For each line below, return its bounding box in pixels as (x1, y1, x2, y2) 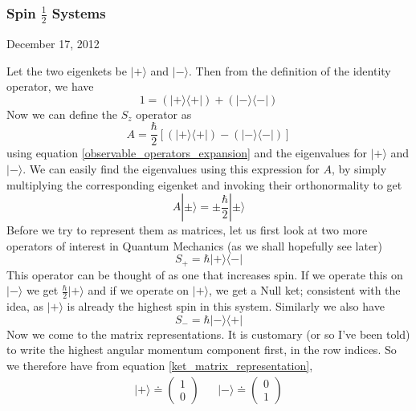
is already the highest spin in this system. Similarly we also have (67, 298, 385, 315)
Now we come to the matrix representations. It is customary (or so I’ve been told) (6, 325, 410, 342)
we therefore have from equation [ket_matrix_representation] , (6, 357, 313, 373)
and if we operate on (88, 282, 190, 299)
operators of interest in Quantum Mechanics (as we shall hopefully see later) (6, 237, 383, 254)
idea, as (6, 298, 43, 315)
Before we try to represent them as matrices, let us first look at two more (6, 222, 368, 238)
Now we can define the (6, 105, 118, 122)
